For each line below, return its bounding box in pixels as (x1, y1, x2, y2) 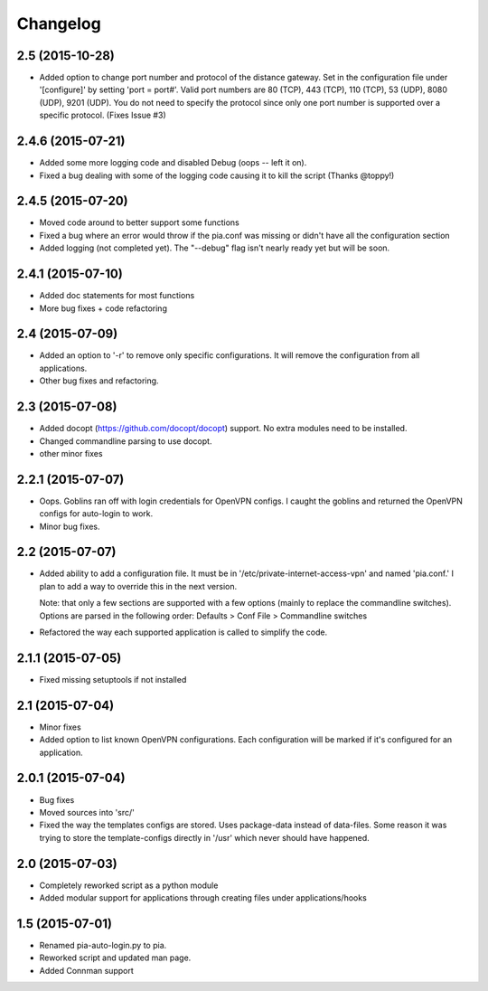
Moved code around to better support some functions (39, 217, 239, 228)
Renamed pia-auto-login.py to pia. (39, 939, 167, 950)
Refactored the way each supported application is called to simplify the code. (39, 627, 328, 637)
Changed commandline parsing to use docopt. (39, 435, 212, 447)
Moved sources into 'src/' (39, 807, 135, 817)
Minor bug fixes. (39, 521, 100, 532)
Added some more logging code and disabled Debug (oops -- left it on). (39, 157, 307, 168)
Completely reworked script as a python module (39, 880, 219, 891)
